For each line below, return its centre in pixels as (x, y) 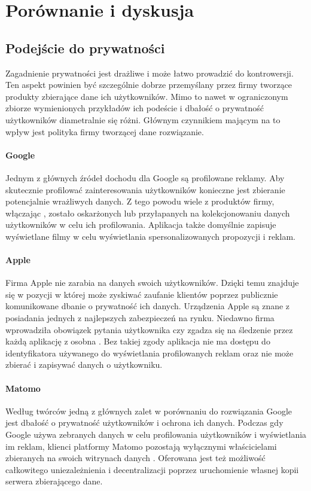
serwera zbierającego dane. (54, 481)
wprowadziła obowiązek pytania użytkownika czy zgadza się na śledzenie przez (149, 329)
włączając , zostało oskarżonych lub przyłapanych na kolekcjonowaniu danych (148, 213)
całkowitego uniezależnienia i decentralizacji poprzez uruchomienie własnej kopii (152, 469)
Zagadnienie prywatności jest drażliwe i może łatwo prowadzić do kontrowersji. (150, 73)
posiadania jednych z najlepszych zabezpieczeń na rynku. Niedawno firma (140, 318)
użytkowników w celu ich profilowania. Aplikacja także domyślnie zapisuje (141, 225)
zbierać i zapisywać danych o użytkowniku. (84, 365)
